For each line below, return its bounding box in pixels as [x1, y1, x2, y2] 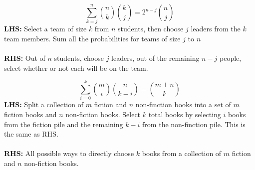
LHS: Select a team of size [4, 23, 87, 34]
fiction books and [4, 109, 57, 120]
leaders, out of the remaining [111, 53, 200, 63]
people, [220, 53, 242, 63]
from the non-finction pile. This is [142, 119, 246, 129]
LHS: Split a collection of [4, 99, 83, 110]
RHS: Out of [4, 53, 45, 63]
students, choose [54, 53, 104, 63]
